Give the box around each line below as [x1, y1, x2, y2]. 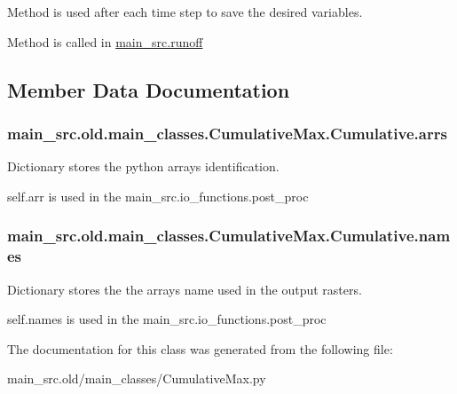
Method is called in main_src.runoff [7, 32, 203, 51]
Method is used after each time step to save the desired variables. [7, 3, 363, 20]
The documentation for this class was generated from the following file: [7, 339, 393, 358]
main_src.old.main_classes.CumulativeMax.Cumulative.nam [7, 225, 451, 247]
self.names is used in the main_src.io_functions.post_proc [7, 310, 327, 328]
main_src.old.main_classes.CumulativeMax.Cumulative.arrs [7, 122, 447, 144]
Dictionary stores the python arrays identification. [7, 157, 280, 176]
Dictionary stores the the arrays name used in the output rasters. [7, 280, 362, 298]
